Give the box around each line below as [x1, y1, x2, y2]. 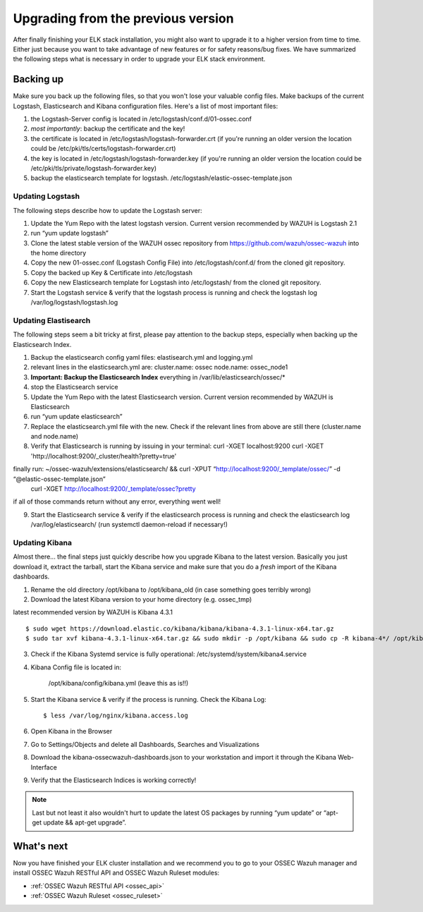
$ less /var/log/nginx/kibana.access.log [43, 712, 188, 719]
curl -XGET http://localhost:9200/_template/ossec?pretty [30, 485, 197, 493]
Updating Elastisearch [13, 315, 91, 325]
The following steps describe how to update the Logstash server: [13, 206, 202, 214]
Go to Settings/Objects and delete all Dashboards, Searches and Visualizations [30, 740, 260, 748]
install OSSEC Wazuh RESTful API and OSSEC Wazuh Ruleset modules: [13, 868, 220, 877]
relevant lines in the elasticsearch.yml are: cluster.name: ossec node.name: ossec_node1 [30, 363, 288, 372]
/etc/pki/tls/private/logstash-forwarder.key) [30, 164, 157, 172]
